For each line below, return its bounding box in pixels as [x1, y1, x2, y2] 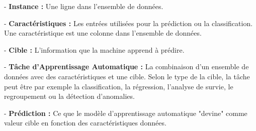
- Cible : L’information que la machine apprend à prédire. [4, 44, 185, 55]
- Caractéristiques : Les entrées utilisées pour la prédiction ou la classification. [4, 18, 253, 28]
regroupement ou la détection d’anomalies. [4, 91, 135, 101]
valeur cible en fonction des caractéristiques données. [4, 117, 166, 128]
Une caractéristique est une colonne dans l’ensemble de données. [4, 28, 202, 38]
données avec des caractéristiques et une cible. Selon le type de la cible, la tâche [4, 71, 250, 81]
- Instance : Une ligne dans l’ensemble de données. [4, 1, 163, 11]
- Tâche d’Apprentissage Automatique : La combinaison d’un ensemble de [4, 61, 249, 72]
